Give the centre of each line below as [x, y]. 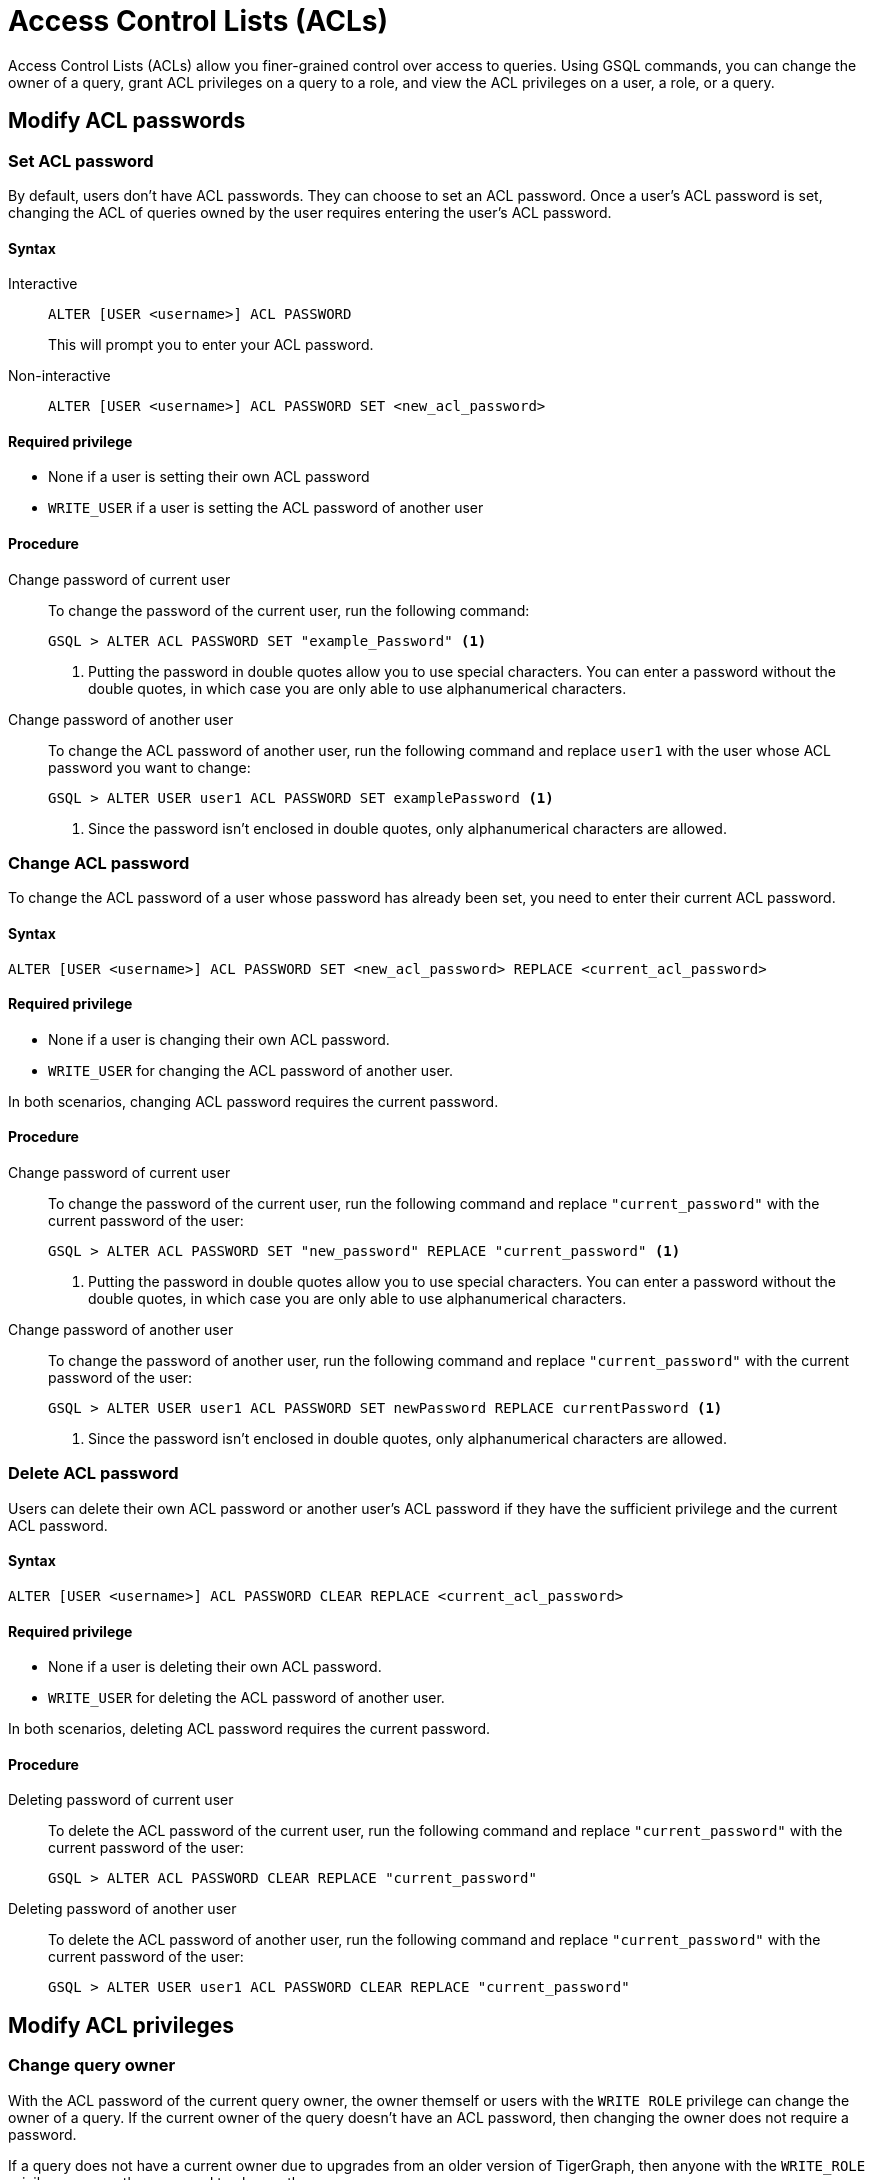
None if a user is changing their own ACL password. [219, 1039]
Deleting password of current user [121, 1800]
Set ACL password [81, 160]
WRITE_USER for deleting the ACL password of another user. [246, 1698]
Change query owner [92, 2065]
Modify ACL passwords [127, 121]
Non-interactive [59, 376]
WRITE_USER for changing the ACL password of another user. [251, 1070]
